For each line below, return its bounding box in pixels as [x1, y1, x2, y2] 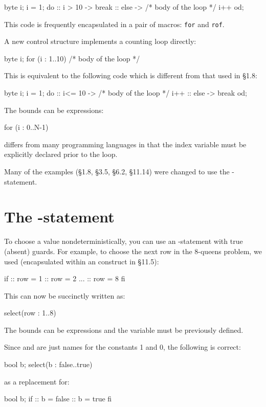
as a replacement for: [4, 376, 70, 387]
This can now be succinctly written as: [4, 290, 125, 301]
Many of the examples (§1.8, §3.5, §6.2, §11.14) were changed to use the [4, 166, 230, 176]
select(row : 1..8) [4, 307, 56, 318]
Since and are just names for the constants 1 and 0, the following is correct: [4, 342, 241, 352]
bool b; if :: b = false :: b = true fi [4, 393, 112, 404]
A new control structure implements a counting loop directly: [4, 36, 196, 47]
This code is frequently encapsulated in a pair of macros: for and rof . [4, 18, 225, 29]
